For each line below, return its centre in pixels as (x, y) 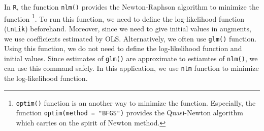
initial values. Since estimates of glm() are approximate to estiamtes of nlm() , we (131, 58)
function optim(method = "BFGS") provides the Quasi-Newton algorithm (129, 113)
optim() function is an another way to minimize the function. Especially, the (136, 102)
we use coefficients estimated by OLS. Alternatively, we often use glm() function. (130, 38)
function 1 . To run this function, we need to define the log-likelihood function (124, 18)
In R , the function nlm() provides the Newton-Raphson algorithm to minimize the (131, 7)
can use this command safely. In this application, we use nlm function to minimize (131, 68)
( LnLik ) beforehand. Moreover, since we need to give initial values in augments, (128, 28)
